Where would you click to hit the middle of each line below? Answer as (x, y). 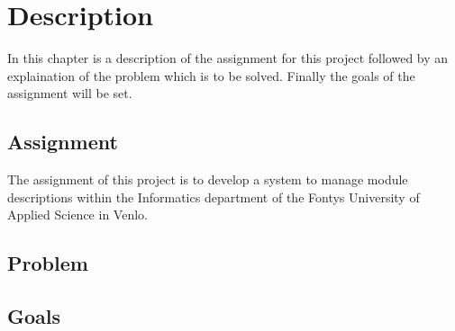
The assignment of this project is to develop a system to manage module (208, 179)
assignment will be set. (70, 93)
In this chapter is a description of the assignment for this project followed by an (228, 58)
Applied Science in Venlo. (77, 215)
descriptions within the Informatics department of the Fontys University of (214, 197)
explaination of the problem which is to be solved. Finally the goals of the (211, 75)
